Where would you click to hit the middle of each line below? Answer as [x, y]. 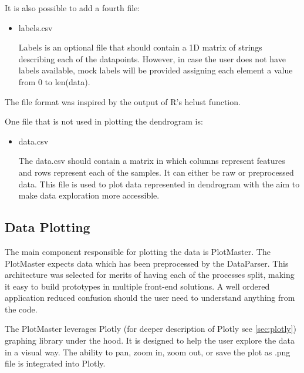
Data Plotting [48, 227]
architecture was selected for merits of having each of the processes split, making [150, 275]
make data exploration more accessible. [89, 195]
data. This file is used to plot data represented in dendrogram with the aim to [159, 184]
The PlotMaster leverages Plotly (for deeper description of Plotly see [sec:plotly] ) [151, 329]
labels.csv [36, 27]
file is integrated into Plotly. [55, 363]
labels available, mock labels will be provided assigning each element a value [156, 70]
